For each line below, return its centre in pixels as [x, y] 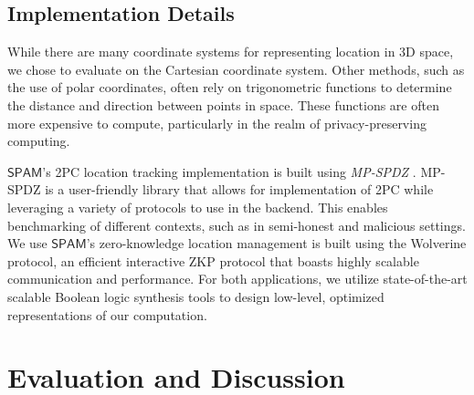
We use [27, 243]
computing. [39, 141]
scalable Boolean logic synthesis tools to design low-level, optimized [196, 296]
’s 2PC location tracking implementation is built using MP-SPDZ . [229, 171]
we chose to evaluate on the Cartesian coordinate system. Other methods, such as [236, 69]
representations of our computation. [107, 314]
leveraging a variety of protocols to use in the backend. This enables [198, 207]
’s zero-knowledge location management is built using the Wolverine [276, 243]
